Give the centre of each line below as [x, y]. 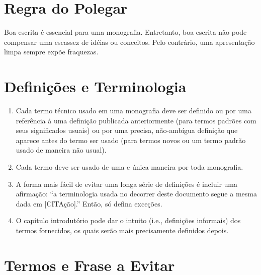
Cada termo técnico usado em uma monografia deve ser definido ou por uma [134, 111]
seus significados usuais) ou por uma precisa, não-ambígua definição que [127, 130]
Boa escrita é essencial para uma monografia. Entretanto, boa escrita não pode [125, 32]
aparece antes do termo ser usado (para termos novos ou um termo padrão [131, 140]
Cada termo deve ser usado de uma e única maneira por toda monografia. [129, 167]
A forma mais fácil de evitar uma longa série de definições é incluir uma [126, 184]
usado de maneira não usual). [61, 150]
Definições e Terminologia [95, 86]
